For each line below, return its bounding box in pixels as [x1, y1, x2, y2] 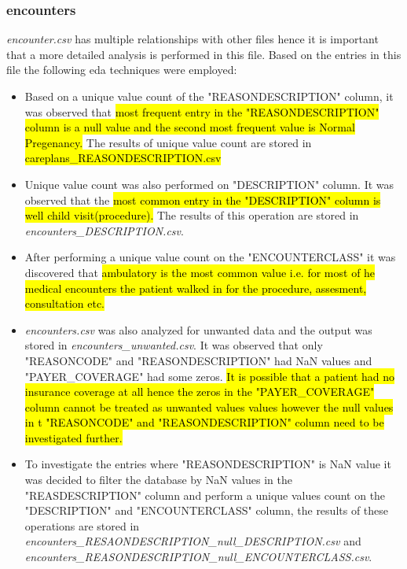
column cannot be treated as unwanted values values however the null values [24, 398, 394, 415]
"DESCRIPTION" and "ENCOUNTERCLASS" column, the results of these [24, 502, 389, 519]
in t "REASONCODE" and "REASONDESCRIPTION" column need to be [24, 414, 384, 430]
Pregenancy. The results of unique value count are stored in [24, 134, 312, 150]
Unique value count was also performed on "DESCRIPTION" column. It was [24, 176, 394, 192]
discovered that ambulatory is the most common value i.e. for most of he [24, 264, 376, 280]
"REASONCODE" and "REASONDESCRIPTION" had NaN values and [24, 352, 372, 368]
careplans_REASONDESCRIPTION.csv [24, 150, 222, 166]
